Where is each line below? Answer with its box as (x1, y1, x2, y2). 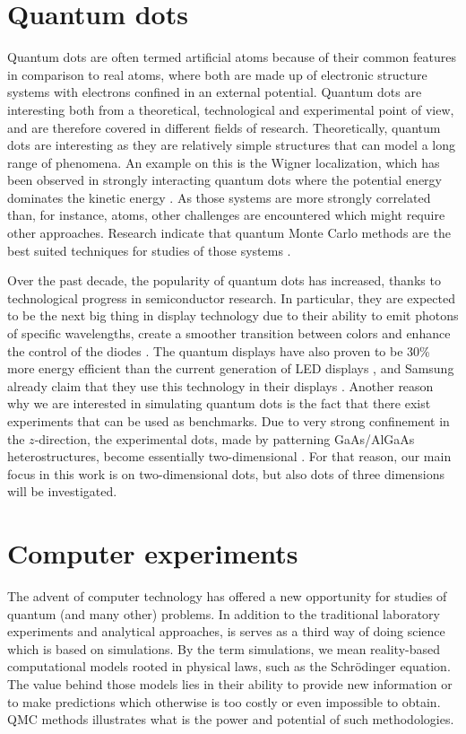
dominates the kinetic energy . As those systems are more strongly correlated (7, 188, 431, 206)
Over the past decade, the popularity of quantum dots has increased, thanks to (7, 271, 441, 290)
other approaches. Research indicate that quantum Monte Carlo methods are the (7, 223, 451, 242)
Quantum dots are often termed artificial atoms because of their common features (7, 48, 456, 66)
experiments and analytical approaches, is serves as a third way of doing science (7, 622, 445, 641)
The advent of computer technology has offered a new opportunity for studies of (7, 587, 447, 606)
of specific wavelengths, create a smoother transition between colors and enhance (7, 324, 451, 343)
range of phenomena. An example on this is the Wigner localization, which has (7, 153, 440, 171)
